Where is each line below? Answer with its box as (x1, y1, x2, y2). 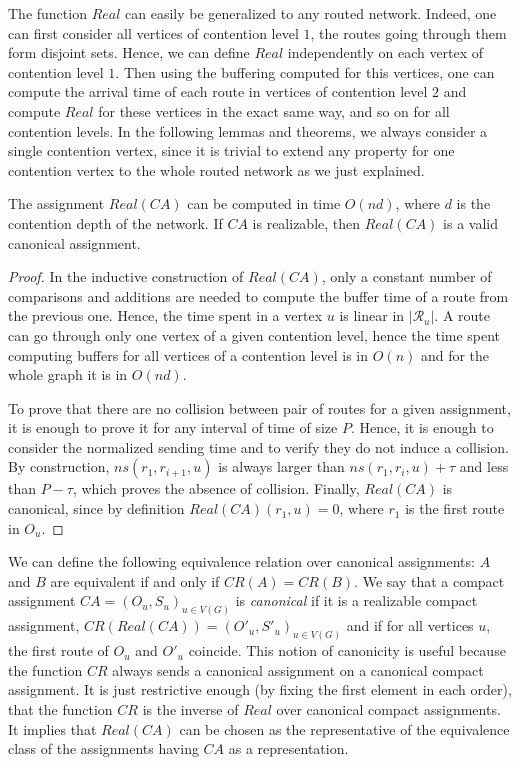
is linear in (339, 305, 405, 326)
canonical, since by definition (8, 498, 185, 519)
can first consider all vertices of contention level (8, 22, 299, 43)
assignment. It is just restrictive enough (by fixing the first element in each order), (8, 679, 512, 700)
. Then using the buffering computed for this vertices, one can (115, 61, 495, 82)
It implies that (8, 718, 97, 739)
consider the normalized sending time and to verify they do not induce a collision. (8, 436, 509, 457)
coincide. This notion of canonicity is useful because (188, 640, 506, 661)
